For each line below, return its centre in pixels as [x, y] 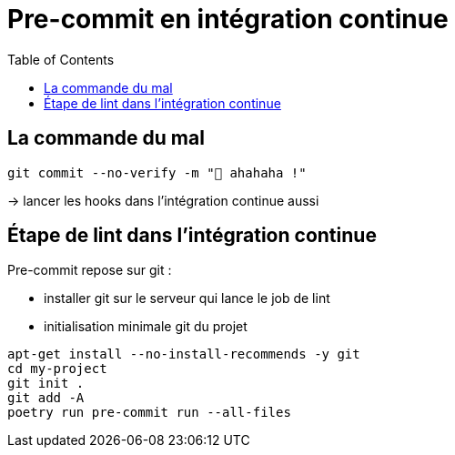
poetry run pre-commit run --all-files [149, 413]
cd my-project [57, 369]
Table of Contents [61, 59]
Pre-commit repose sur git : [90, 270]
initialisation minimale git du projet [146, 327]
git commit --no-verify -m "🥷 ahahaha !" [157, 172]
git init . [46, 384]
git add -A [46, 398]
